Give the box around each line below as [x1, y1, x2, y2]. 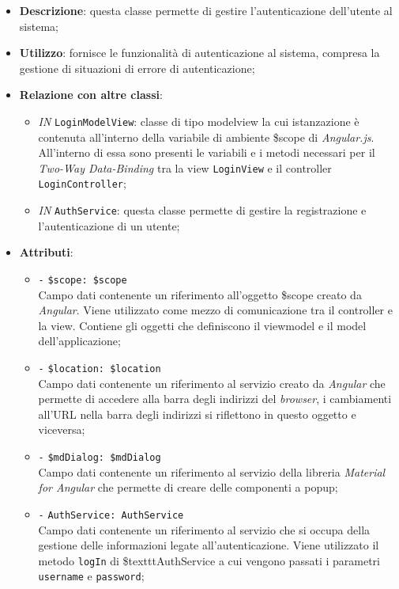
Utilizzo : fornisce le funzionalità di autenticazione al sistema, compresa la [19, 44, 380, 61]
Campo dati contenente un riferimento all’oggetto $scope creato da [38, 286, 362, 302]
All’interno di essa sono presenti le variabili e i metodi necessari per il [38, 144, 375, 161]
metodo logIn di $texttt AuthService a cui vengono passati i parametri [38, 552, 380, 568]
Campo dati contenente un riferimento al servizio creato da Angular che [38, 374, 386, 391]
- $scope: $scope [38, 274, 127, 286]
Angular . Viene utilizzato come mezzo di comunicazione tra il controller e [38, 302, 393, 318]
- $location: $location [38, 363, 161, 374]
